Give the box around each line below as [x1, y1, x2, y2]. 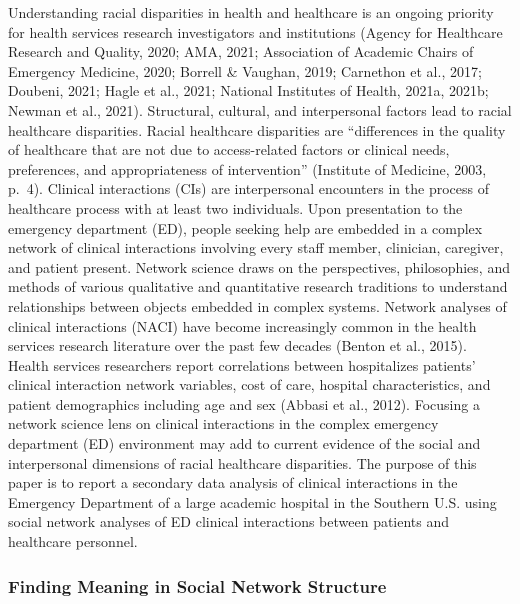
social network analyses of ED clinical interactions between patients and [8, 511, 450, 532]
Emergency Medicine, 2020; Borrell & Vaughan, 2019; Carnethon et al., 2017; [8, 60, 482, 81]
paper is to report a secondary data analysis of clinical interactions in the [8, 472, 458, 493]
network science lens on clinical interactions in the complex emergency [8, 413, 439, 434]
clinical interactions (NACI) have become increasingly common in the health [8, 315, 477, 336]
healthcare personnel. [8, 531, 138, 552]
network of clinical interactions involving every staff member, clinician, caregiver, [8, 237, 504, 258]
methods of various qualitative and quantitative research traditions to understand [8, 276, 508, 297]
